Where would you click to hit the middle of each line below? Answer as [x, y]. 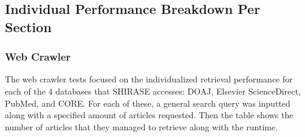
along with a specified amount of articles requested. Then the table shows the [149, 115]
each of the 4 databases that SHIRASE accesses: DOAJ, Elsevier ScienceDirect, [153, 91]
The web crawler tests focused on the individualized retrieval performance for [149, 79]
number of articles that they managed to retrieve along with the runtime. [142, 126]
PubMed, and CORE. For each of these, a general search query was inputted [148, 103]
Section [28, 26]
